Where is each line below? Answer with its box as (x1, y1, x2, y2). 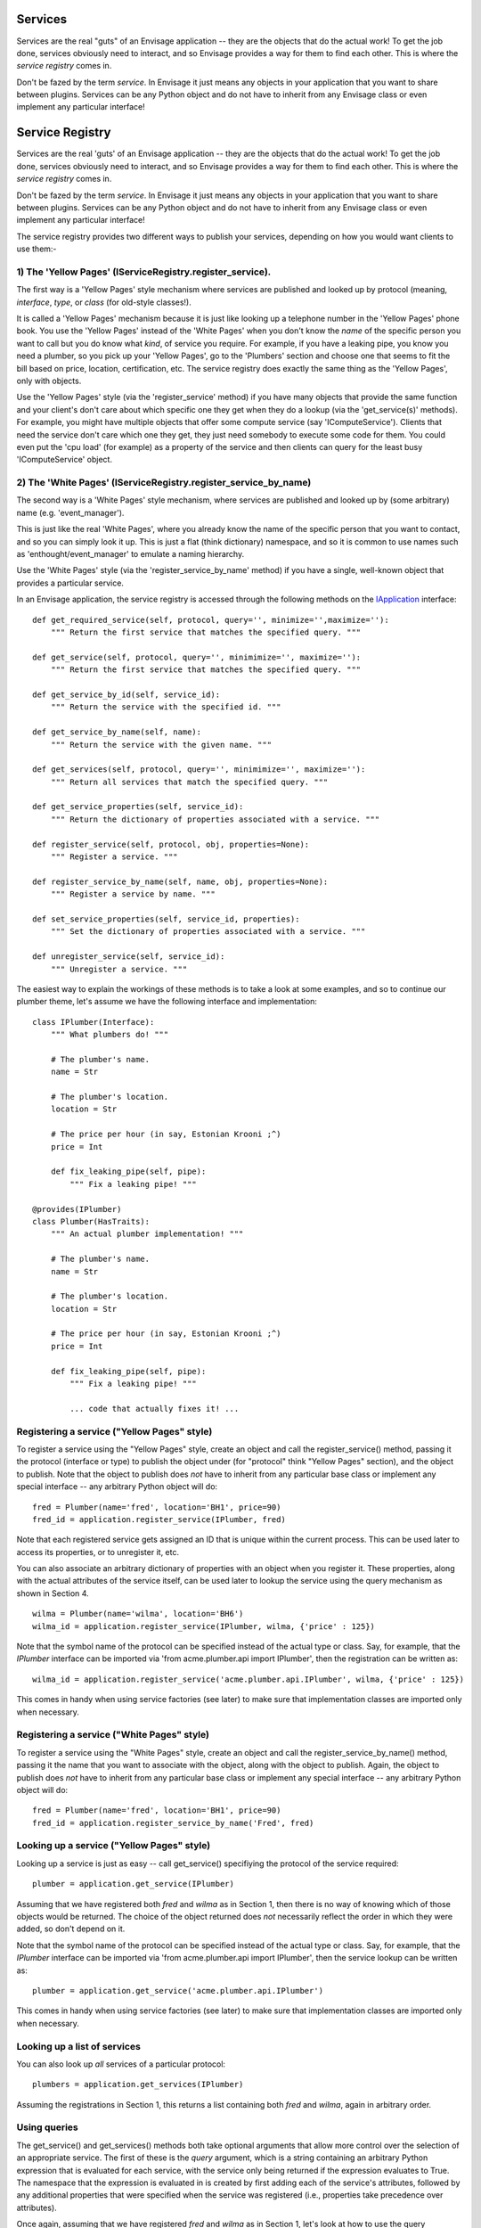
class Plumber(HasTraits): (32, 1216, 151, 1226)
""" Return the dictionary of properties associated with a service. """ (50, 814, 380, 824)
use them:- (16, 243, 57, 254)
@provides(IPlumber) (32, 1204, 122, 1214)
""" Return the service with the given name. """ (50, 740, 272, 749)
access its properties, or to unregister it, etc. (16, 1546, 180, 1557)
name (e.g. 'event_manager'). (16, 507, 125, 518)
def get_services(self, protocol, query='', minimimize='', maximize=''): (32, 765, 366, 774)
